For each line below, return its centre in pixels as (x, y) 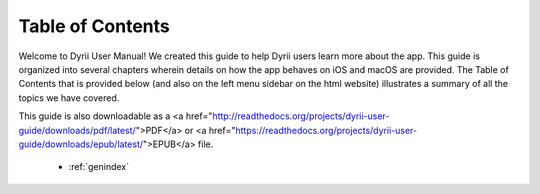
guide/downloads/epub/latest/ (81, 144)
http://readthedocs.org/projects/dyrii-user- (300, 116)
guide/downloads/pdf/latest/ (77, 130)
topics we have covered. (69, 97)
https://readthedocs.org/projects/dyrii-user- (326, 130)
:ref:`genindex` (99, 167)
